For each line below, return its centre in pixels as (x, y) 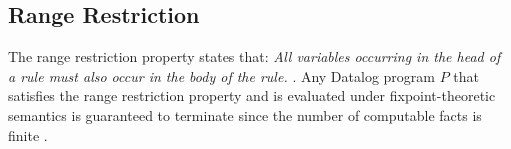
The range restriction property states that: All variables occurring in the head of (254, 56)
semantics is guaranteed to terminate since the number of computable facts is (245, 114)
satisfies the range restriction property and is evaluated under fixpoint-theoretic (252, 95)
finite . (28, 134)
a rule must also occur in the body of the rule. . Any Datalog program (221, 75)
